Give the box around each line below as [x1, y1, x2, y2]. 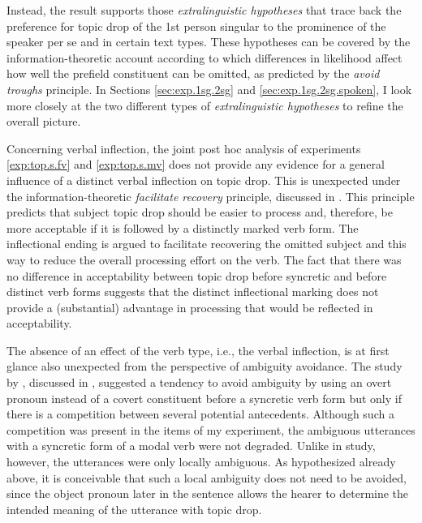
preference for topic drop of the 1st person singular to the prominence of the [6, 17, 386, 34]
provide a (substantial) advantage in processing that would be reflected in [6, 298, 373, 315]
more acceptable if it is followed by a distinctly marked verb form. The [6, 219, 359, 236]
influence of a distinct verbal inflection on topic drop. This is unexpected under [6, 171, 401, 188]
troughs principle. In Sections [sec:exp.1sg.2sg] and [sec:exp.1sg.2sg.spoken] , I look [6, 80, 412, 97]
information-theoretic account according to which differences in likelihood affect [6, 49, 403, 66]
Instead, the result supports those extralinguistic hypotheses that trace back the [6, 2, 402, 18]
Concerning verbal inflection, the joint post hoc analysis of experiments [6, 139, 361, 156]
